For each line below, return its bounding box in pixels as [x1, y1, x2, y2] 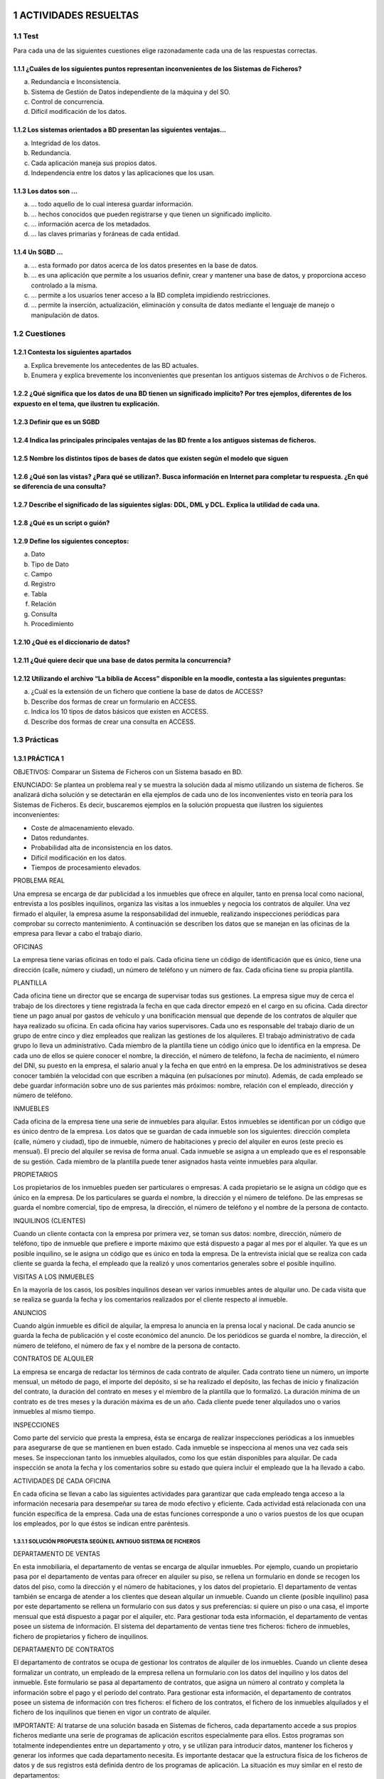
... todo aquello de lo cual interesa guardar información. [31, 200, 193, 208]
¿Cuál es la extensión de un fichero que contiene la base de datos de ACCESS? [31, 687, 263, 696]
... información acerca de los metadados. [31, 220, 151, 228]
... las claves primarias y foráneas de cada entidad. [31, 230, 181, 238]
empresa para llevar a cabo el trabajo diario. [13, 929, 142, 938]
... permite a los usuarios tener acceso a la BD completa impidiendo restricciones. [31, 291, 270, 300]
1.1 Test [13, 31, 39, 41]
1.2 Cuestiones [13, 328, 66, 338]
